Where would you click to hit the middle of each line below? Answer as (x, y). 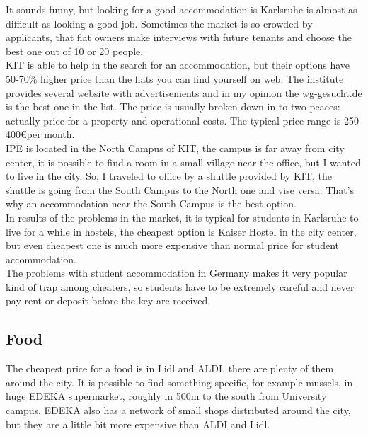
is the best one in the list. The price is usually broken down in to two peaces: (173, 107)
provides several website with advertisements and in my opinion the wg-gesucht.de (184, 92)
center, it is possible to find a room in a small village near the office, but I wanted (183, 162)
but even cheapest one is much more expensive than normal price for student (172, 245)
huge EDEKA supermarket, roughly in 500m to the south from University (166, 396)
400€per (23, 134)
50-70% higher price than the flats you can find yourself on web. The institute (175, 78)
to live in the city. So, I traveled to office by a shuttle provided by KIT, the (169, 176)
